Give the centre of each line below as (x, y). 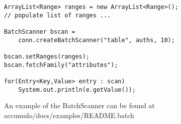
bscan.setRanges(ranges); (47, 56)
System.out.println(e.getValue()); (77, 90)
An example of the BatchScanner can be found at (80, 105)
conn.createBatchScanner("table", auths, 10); (96, 40)
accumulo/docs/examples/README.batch (69, 115)
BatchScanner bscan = (40, 31)
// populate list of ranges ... (57, 15)
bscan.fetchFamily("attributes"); (61, 65)
